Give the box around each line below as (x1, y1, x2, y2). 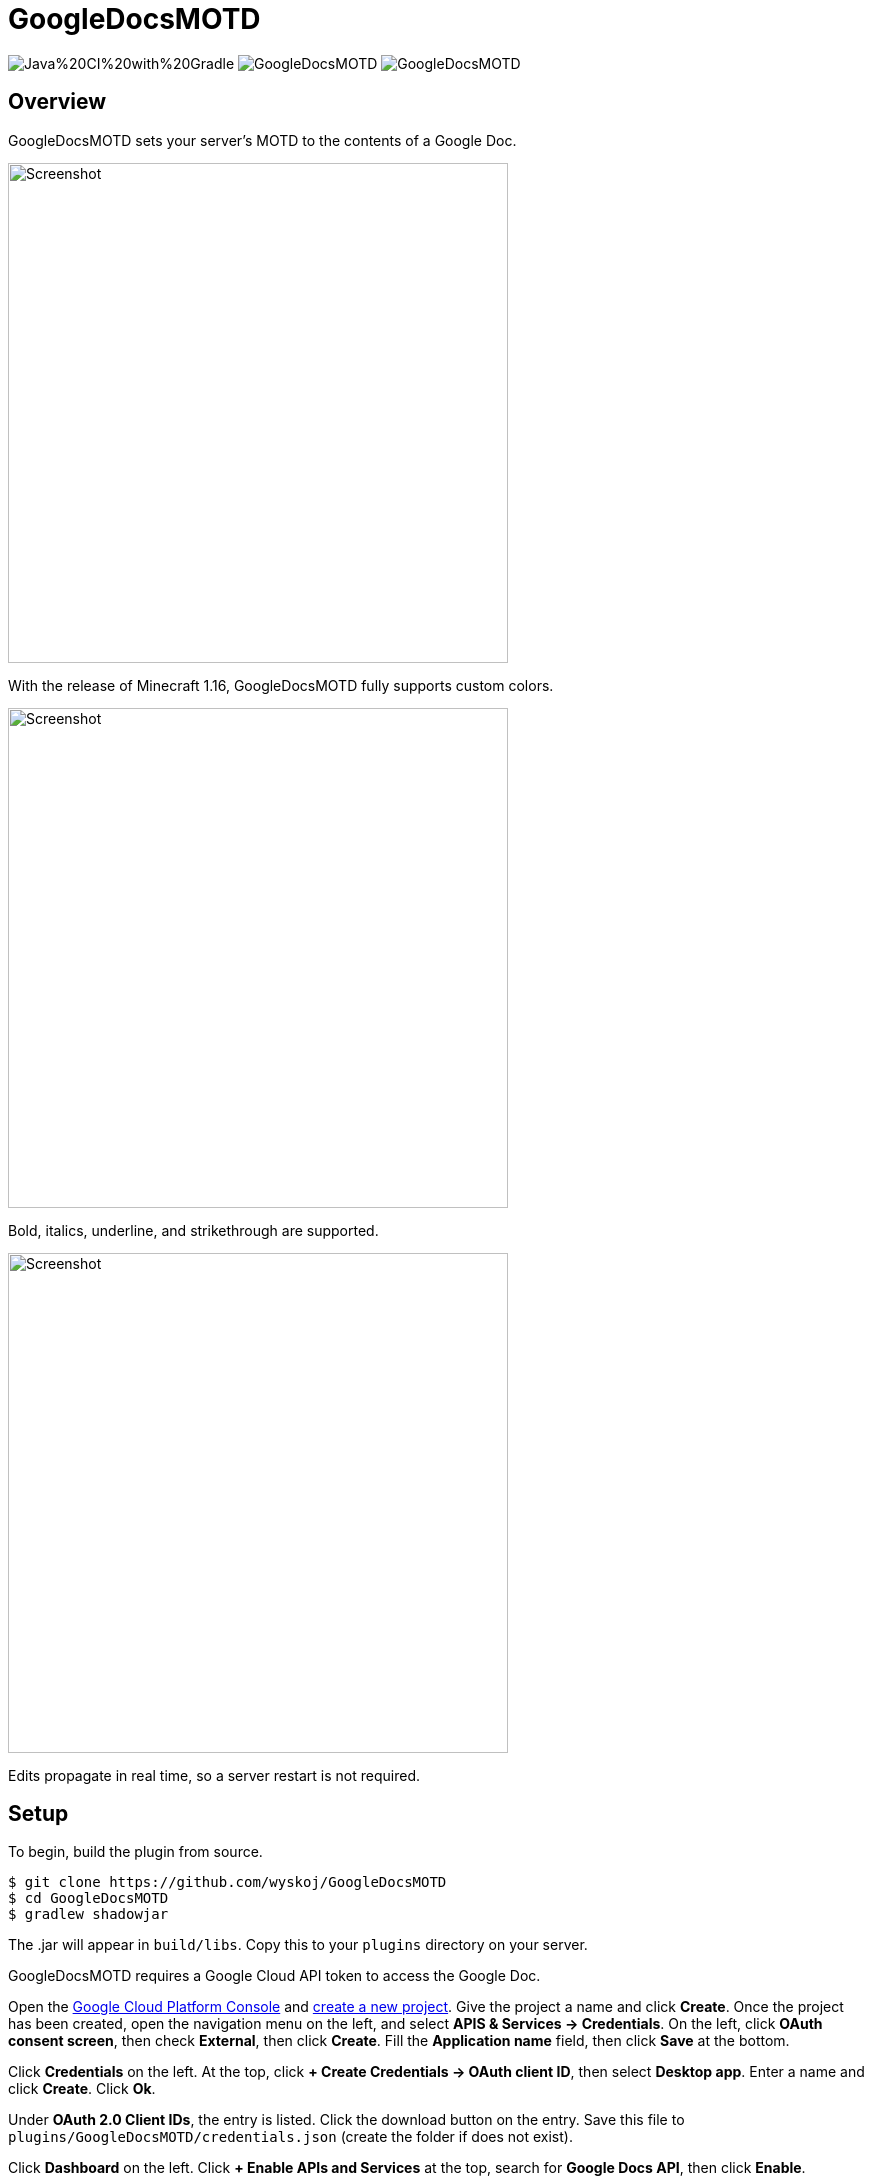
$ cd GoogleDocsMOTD (8, 1890, 169, 1907)
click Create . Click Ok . (8, 2080, 156, 2098)
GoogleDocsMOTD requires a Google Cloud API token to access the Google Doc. (8, 1967, 541, 1985)
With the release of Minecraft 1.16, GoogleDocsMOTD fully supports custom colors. (8, 676, 554, 694)
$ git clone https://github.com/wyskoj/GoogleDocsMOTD (8, 1874, 447, 1891)
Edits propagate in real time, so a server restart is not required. (8, 1766, 420, 1784)
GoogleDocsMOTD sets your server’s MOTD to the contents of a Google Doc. (8, 131, 517, 149)
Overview (8, 89, 107, 115)
